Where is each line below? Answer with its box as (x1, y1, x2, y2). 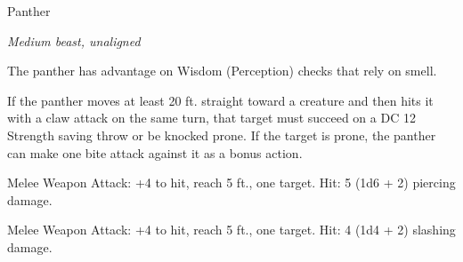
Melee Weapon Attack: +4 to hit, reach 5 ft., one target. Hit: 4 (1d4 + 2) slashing (7, 220, 456, 239)
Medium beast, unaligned (7, 31, 141, 50)
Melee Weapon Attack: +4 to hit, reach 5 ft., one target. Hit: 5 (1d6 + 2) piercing (7, 173, 456, 192)
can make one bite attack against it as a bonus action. (7, 143, 303, 162)
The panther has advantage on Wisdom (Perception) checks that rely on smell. (7, 61, 437, 80)
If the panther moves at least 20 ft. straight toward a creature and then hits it (7, 91, 434, 109)
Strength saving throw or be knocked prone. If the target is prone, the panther (7, 125, 436, 144)
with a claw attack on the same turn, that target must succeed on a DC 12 (7, 108, 416, 127)
